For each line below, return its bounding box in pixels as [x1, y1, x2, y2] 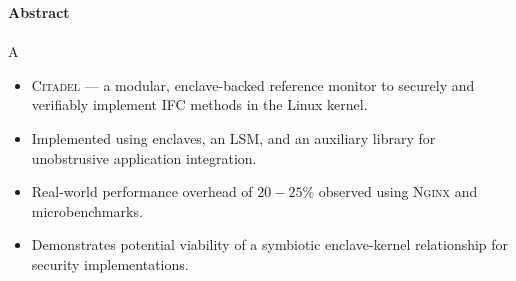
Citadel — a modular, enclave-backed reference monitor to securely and [31, 74, 475, 95]
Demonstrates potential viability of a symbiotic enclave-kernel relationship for [31, 234, 509, 255]
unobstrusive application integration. [31, 147, 257, 168]
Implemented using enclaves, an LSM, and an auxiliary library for [31, 127, 436, 148]
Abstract [8, 2, 70, 22]
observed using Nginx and [318, 181, 478, 202]
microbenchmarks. [31, 200, 143, 221]
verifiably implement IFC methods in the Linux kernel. [31, 94, 368, 115]
